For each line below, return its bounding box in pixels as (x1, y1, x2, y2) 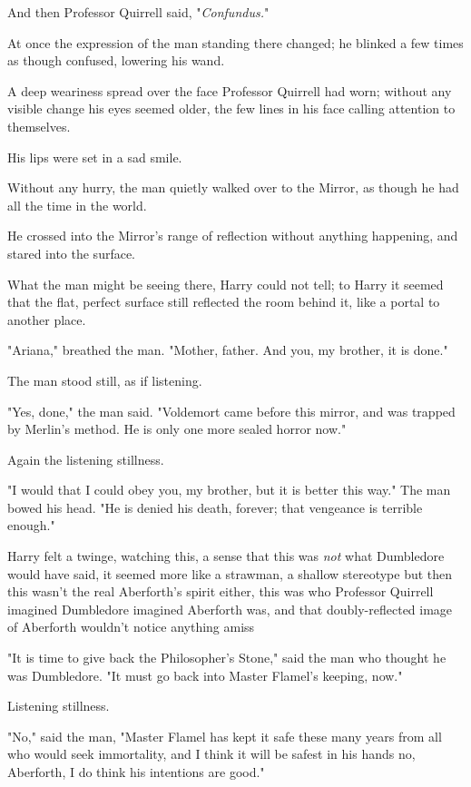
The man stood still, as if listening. (7, 370, 202, 389)
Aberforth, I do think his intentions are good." (7, 762, 265, 781)
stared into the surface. (7, 243, 136, 262)
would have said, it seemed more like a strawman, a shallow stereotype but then (7, 564, 453, 583)
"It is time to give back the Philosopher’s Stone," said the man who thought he (7, 648, 446, 667)
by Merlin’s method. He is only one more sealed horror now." (7, 419, 347, 438)
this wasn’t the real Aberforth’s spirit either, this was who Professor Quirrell (7, 582, 434, 601)
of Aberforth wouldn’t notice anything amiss (7, 617, 255, 636)
